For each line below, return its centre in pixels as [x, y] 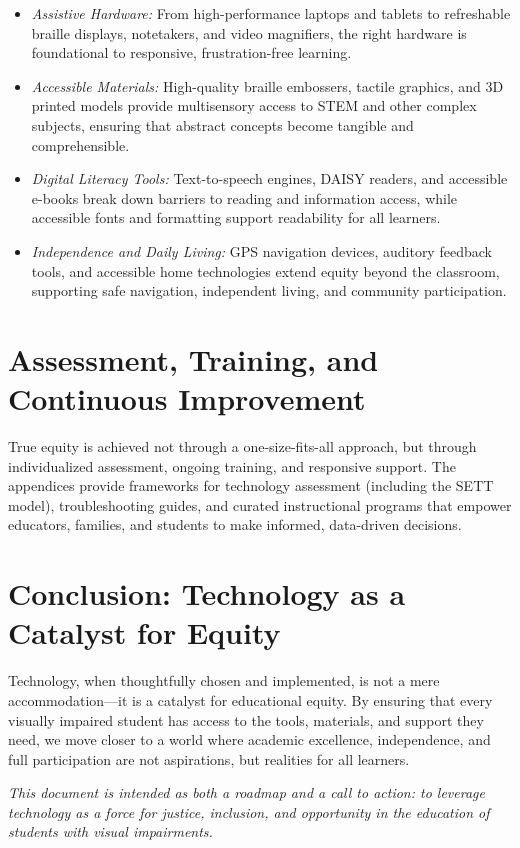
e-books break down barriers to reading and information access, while [244, 197]
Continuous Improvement [187, 398]
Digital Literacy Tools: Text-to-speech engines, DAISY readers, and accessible [269, 178]
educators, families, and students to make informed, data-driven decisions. [235, 524]
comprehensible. [80, 144]
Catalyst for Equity [144, 632]
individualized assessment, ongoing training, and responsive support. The [232, 465]
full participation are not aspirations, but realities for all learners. [209, 758]
